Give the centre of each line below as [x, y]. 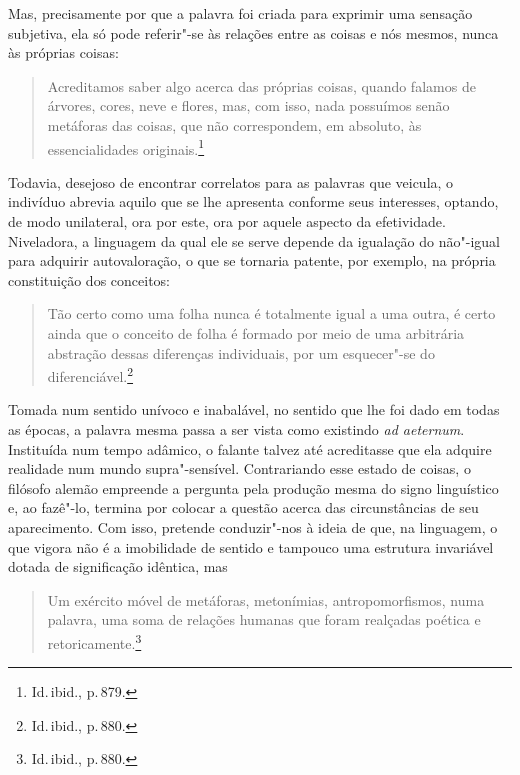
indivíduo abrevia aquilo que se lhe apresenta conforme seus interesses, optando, [253, 201]
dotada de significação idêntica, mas [118, 566]
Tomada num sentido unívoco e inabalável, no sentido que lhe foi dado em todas [254, 409]
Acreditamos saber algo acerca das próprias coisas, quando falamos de [261, 85]
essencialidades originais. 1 [126, 147]
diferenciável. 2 [90, 374]
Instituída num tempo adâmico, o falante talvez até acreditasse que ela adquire [250, 448]
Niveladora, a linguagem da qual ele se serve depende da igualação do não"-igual [254, 240]
